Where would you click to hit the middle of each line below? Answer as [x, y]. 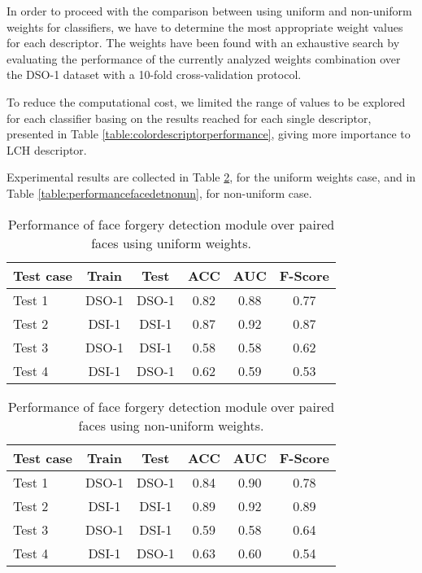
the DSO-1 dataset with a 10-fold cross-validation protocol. [154, 74]
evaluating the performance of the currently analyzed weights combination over [204, 58]
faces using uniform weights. [171, 243]
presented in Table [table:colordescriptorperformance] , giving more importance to [209, 134]
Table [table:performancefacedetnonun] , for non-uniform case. [159, 192]
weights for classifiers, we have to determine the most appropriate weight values [205, 26]
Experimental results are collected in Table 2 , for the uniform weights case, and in [211, 177]
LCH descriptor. [47, 149]
